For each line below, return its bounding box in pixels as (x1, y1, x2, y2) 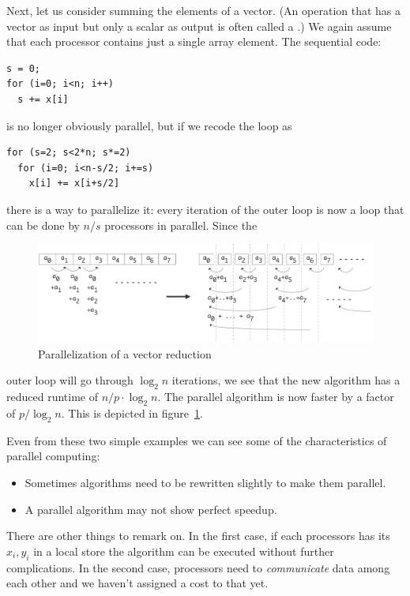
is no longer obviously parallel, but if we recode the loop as (6, 117, 292, 133)
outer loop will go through (6, 372, 134, 388)
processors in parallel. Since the (104, 216, 258, 233)
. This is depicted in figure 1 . (61, 405, 203, 422)
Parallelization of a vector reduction (38, 345, 212, 362)
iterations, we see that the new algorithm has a (171, 372, 401, 388)
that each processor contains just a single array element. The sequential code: (6, 33, 382, 50)
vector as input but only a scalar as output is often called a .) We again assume (6, 17, 392, 34)
